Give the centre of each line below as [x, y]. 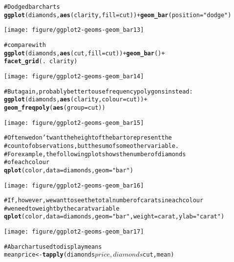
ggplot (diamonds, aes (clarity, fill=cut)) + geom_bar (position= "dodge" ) [118, 15]
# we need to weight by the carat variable [62, 208]
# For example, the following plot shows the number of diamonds [95, 154]
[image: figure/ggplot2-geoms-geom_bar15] [74, 123]
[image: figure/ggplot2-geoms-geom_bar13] [74, 30]
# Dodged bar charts [32, 7]
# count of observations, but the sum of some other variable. [92, 146]
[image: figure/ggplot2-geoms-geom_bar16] [74, 185]
